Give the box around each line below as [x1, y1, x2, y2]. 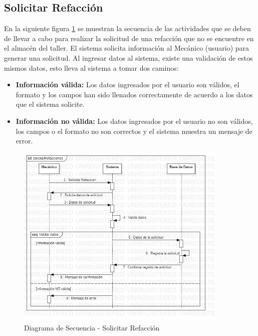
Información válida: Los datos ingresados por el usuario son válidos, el [16, 79, 239, 90]
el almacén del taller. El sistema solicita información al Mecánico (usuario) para [4, 43, 249, 53]
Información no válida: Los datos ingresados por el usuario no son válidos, [16, 115, 253, 126]
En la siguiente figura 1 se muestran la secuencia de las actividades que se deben [4, 23, 251, 34]
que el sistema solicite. [16, 99, 85, 109]
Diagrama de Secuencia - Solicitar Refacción [24, 322, 160, 333]
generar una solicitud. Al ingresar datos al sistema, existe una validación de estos [4, 52, 253, 63]
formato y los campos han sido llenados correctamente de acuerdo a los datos [16, 89, 253, 99]
